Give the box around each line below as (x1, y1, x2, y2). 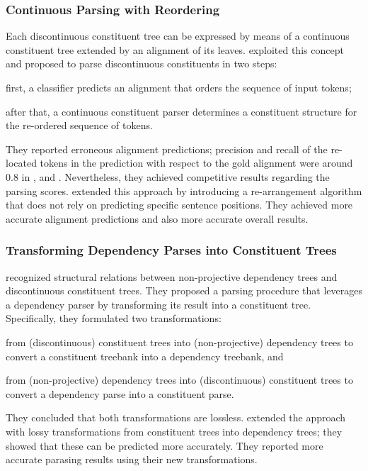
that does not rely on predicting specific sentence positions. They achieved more (6, 197, 353, 212)
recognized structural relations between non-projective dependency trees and (6, 269, 338, 284)
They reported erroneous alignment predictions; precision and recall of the (6, 141, 328, 156)
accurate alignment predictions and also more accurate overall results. (6, 211, 309, 226)
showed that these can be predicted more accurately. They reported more (6, 438, 323, 453)
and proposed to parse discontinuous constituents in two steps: (6, 56, 277, 71)
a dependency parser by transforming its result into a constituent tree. (6, 297, 311, 311)
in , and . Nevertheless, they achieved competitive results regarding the (21, 169, 330, 184)
